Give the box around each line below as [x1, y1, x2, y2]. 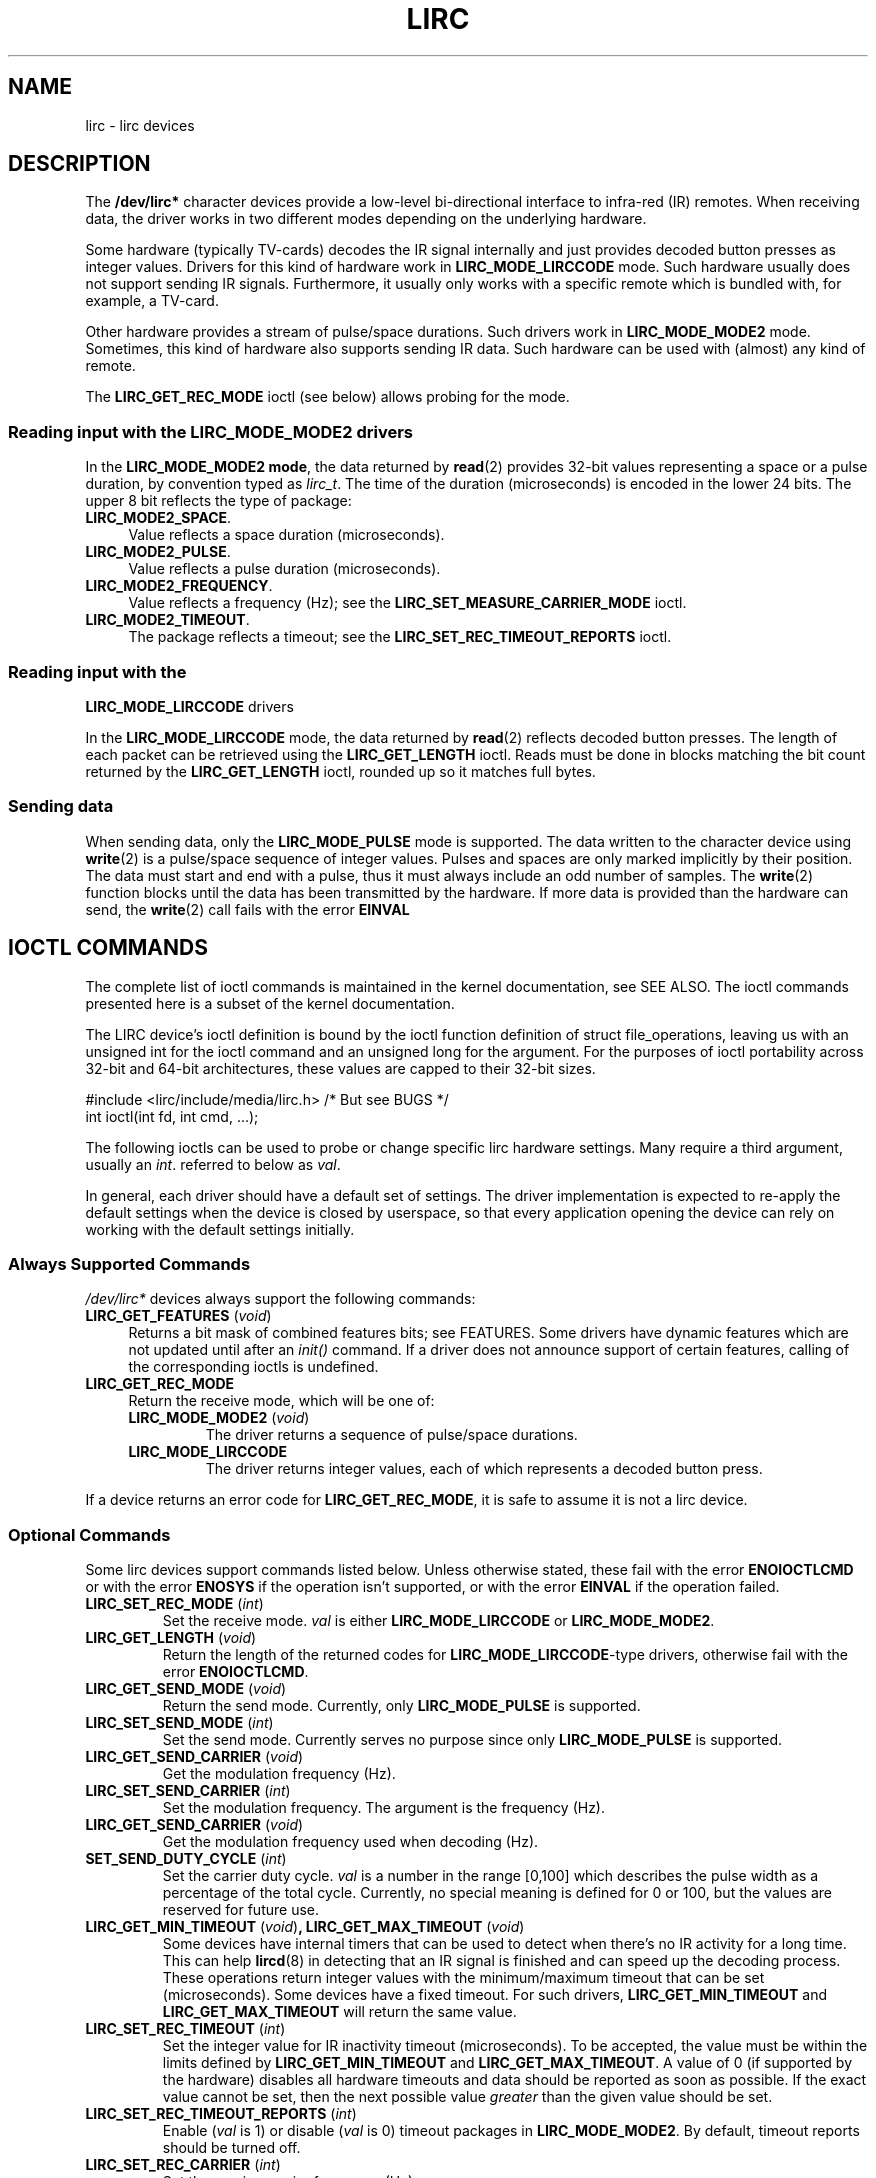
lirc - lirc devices [85, 116, 195, 134]
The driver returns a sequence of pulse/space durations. [205, 1426, 578, 1444]
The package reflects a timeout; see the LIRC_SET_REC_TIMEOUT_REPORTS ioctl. [128, 628, 672, 646]
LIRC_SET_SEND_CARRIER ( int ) [85, 1782, 291, 1800]
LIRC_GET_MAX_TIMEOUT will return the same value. [162, 2003, 517, 2021]
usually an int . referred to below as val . [85, 1155, 341, 1173]
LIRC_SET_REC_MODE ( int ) [85, 1595, 264, 1613]
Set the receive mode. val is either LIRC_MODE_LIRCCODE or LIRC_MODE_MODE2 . [162, 1612, 715, 1630]
